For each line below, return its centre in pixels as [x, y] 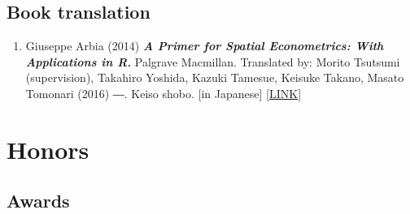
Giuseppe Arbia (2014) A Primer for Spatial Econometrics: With [205, 46]
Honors [48, 149]
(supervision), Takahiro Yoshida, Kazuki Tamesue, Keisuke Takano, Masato [215, 77]
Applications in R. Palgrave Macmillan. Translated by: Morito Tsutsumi [213, 61]
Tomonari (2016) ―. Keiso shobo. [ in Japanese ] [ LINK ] [164, 93]
